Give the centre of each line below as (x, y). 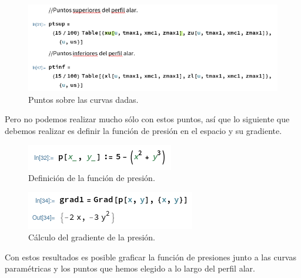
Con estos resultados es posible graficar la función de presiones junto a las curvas (150, 257)
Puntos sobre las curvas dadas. (83, 99)
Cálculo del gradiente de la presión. (92, 237)
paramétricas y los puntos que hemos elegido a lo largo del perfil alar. (130, 268)
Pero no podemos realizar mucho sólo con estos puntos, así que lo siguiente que (147, 119)
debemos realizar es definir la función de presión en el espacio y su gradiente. (143, 130)
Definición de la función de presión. (92, 178)
